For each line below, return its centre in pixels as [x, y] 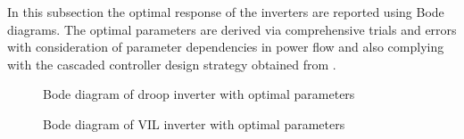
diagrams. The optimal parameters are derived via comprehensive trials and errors [232, 29]
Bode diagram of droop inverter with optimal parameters [199, 94]
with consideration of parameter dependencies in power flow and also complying [226, 47]
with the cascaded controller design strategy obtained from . [172, 64]
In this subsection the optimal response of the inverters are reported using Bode [226, 12]
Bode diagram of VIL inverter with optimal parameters [194, 123]
